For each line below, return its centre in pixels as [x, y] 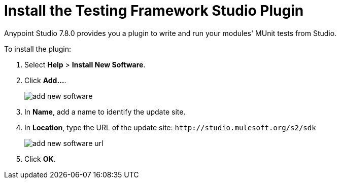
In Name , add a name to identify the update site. [105, 112]
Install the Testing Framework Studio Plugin [154, 11]
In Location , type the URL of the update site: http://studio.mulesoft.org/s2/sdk [170, 127]
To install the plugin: [38, 49]
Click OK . [40, 159]
